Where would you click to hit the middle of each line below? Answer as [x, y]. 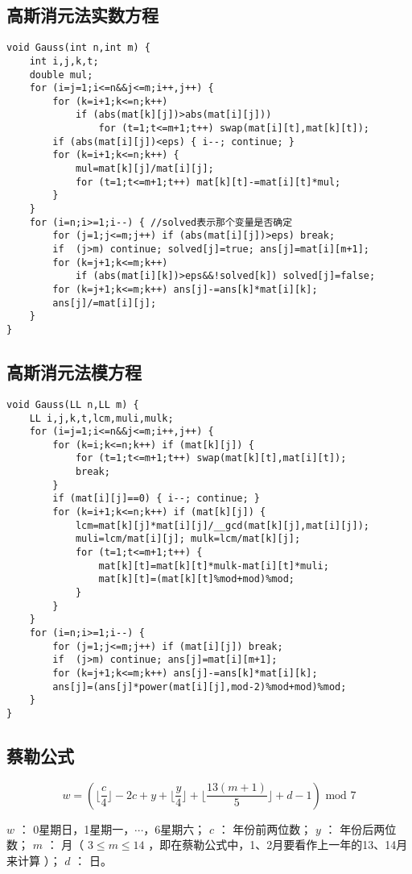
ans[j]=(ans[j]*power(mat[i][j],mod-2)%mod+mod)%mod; [200, 687]
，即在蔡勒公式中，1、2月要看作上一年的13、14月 [278, 845]
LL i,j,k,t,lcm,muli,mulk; [101, 418]
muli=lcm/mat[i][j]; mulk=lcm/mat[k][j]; [188, 539]
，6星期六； [175, 828]
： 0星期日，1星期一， [76, 828]
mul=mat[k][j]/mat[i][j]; [144, 169]
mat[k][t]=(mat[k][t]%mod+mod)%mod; [196, 579]
